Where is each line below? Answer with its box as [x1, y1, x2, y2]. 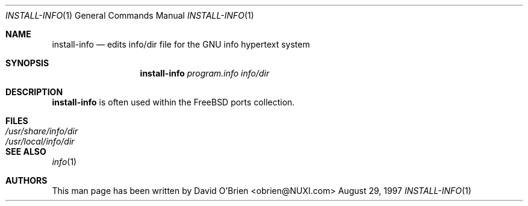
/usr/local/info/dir [5, 136, 75, 146]
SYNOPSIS [5, 58, 49, 68]
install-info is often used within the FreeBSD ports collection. [52, 97, 295, 107]
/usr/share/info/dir [5, 126, 78, 136]
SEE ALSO [5, 146, 46, 157]
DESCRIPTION [5, 87, 63, 97]
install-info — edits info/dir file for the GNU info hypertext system [52, 39, 310, 49]
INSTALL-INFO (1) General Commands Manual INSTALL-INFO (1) [5, 10, 254, 20]
